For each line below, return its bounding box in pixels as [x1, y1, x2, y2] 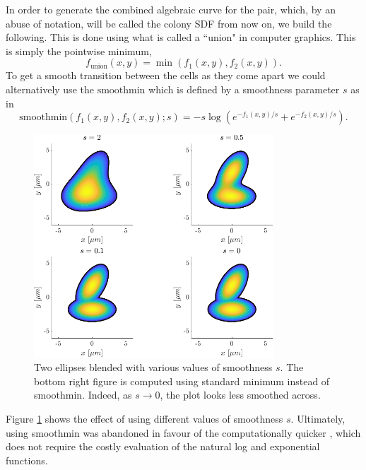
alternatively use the [6, 81, 94, 96]
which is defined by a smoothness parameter [148, 81, 340, 96]
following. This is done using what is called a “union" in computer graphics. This [6, 30, 356, 45]
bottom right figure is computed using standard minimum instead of [34, 373, 330, 388]
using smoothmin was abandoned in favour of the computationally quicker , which [6, 425, 361, 440]
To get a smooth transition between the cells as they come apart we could [6, 68, 326, 83]
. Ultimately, [290, 411, 346, 426]
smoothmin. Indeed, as [34, 387, 132, 402]
